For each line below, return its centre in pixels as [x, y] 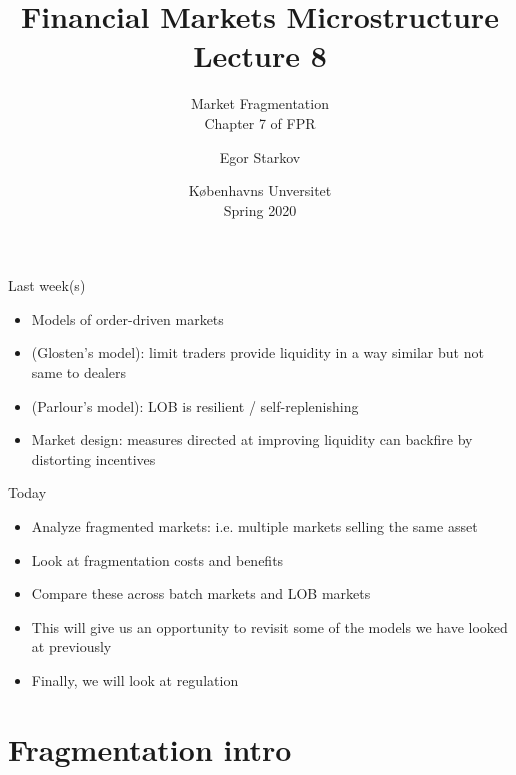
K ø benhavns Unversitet [260, 190]
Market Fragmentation [260, 103]
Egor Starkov [260, 156]
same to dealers [79, 372]
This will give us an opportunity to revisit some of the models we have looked [269, 626]
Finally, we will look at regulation [135, 680]
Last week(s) [47, 285]
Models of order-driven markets [127, 318]
